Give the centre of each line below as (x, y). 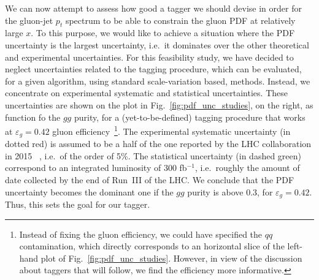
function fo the (33, 117)
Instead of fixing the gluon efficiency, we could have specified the (141, 234)
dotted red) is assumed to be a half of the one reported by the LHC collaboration (158, 144)
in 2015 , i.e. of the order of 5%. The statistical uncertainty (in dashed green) (153, 155)
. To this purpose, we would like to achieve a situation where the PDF (163, 33)
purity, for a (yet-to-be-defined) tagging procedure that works (190, 117)
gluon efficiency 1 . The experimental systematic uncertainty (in (171, 130)
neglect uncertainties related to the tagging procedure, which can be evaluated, (153, 69)
